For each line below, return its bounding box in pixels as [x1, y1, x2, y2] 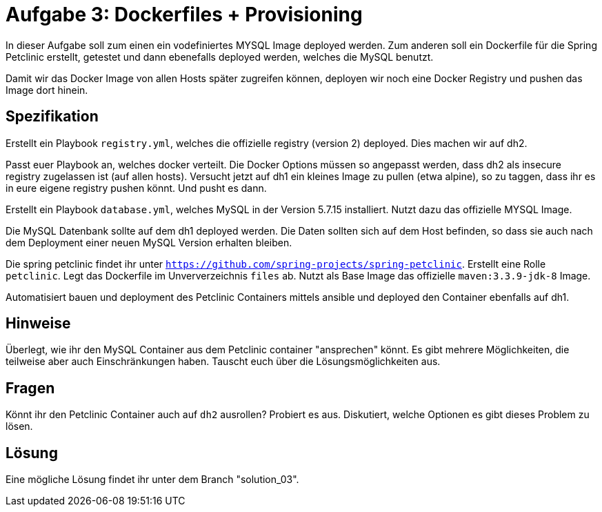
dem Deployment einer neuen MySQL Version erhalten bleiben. [6, 236, 292, 248]
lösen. [6, 420, 33, 433]
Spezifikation [6, 108, 99, 126]
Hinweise [6, 315, 71, 333]
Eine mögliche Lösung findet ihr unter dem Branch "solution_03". [6, 473, 299, 486]
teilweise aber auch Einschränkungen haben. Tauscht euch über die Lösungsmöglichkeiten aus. [6, 355, 441, 368]
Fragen [6, 379, 55, 397]
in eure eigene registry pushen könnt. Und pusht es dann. [6, 181, 267, 194]
